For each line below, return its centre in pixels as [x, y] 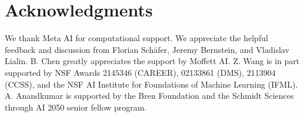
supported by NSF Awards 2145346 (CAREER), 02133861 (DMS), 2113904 [140, 72]
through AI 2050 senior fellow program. [76, 107]
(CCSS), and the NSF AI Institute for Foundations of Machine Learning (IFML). [151, 84]
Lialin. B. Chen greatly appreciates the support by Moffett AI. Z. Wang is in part [152, 61]
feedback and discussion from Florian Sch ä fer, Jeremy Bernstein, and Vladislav [147, 49]
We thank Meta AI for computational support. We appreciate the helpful [136, 38]
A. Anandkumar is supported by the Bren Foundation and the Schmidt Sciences [149, 96]
